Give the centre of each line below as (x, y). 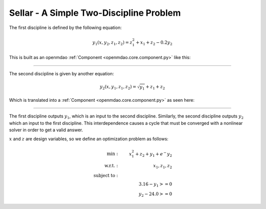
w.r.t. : (111, 166)
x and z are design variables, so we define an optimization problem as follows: (89, 139)
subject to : (106, 175)
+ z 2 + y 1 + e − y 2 (154, 154)
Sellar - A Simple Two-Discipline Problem (95, 13)
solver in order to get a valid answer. (46, 130)
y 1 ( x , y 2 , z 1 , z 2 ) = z (112, 43)
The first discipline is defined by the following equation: (65, 28)
